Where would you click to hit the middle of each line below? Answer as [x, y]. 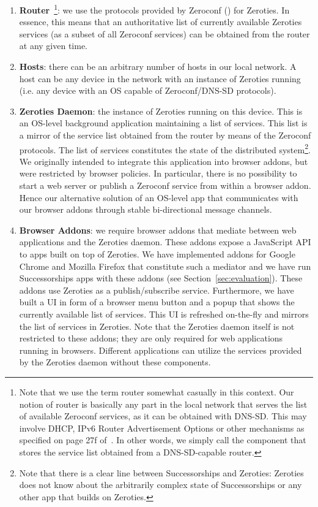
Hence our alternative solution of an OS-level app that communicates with [159, 197]
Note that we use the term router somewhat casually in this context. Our [157, 391]
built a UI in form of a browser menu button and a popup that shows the [157, 302]
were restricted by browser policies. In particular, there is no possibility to [158, 173]
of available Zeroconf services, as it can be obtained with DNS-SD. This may [163, 416]
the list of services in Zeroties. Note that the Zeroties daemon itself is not [157, 326]
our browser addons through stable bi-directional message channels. [146, 209]
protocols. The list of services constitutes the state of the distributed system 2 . [165, 148]
